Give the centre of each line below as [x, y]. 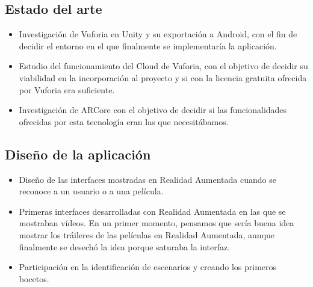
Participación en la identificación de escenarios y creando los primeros [148, 267]
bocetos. [34, 278]
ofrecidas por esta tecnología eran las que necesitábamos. [124, 121]
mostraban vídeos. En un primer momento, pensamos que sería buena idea [156, 223]
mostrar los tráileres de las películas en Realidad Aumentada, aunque [147, 234]
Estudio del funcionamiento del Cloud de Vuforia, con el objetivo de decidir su [163, 66]
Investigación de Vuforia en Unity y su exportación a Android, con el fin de [158, 34]
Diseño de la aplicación [78, 154]
